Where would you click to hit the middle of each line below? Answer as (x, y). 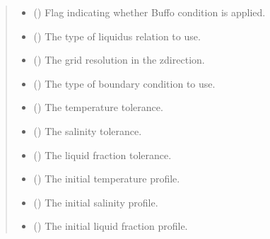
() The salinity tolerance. (88, 130)
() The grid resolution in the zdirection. (119, 60)
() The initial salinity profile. (96, 202)
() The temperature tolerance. (98, 107)
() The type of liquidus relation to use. (117, 36)
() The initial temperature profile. (107, 179)
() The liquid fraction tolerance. (102, 155)
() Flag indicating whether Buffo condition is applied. (149, 12)
